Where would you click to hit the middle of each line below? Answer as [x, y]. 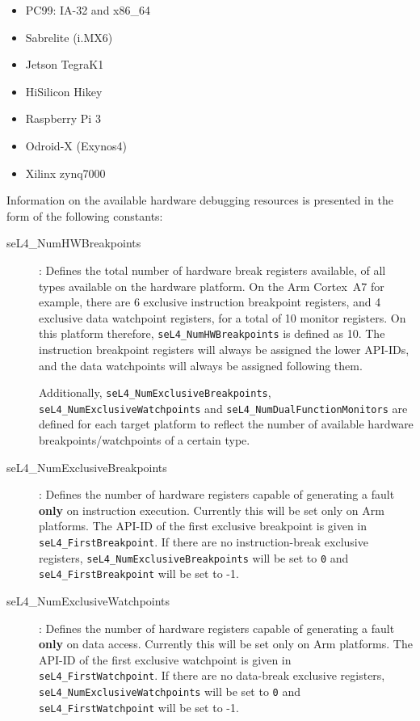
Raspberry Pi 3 [63, 118]
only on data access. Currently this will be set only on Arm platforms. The [226, 644]
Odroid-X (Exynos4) [76, 145]
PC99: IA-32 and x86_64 [88, 10]
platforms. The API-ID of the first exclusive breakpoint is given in [203, 526]
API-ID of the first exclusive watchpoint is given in [165, 659]
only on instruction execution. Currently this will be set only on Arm [212, 510]
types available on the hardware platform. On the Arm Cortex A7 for [212, 286]
